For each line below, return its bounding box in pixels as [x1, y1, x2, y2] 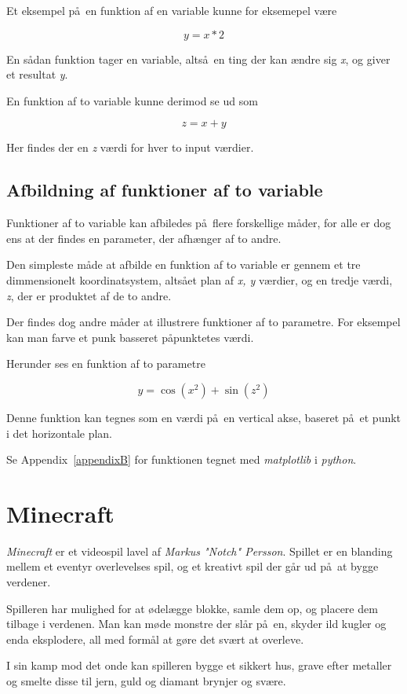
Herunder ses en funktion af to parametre [6, 355, 205, 372]
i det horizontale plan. [6, 424, 113, 441]
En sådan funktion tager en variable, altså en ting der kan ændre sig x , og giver [6, 50, 391, 67]
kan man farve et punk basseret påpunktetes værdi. [6, 329, 254, 345]
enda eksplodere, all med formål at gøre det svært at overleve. [6, 630, 304, 647]
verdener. [6, 574, 51, 590]
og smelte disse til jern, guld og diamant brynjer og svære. [6, 672, 286, 688]
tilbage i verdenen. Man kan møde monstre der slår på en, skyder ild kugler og [6, 615, 387, 632]
